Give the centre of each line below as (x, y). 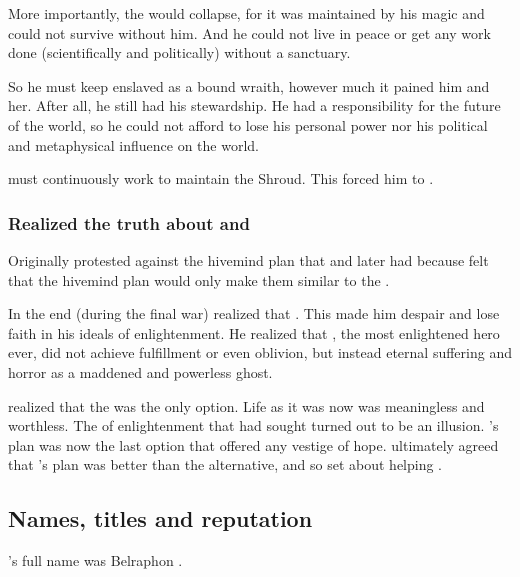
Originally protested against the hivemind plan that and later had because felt (248, 259)
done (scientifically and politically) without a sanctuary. (179, 52)
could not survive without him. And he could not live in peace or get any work (249, 32)
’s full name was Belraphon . (95, 560)
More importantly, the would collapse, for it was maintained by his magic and (246, 13)
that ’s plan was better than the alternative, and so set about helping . (225, 464)
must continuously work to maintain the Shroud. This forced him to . (221, 178)
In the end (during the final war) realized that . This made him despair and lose (254, 313)
